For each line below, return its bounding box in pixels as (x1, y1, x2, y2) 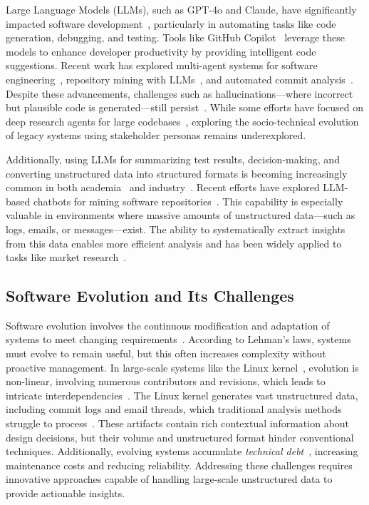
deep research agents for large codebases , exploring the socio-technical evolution (6, 113, 359, 128)
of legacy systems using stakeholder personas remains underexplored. (6, 128, 306, 143)
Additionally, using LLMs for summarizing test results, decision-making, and (6, 151, 340, 166)
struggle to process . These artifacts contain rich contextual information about (6, 416, 350, 431)
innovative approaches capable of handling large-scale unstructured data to (6, 471, 333, 486)
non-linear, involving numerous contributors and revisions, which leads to (6, 374, 326, 389)
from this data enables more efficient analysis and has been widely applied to (6, 235, 342, 250)
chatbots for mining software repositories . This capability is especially (33, 193, 343, 208)
